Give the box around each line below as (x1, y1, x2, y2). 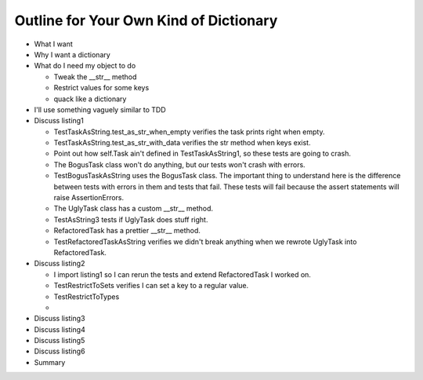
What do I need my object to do (34, 61, 136, 71)
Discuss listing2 (34, 259, 85, 269)
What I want (34, 39, 74, 49)
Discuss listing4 (34, 324, 85, 334)
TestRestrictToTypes (53, 291, 120, 301)
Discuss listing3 (34, 314, 85, 323)
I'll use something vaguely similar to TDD (34, 104, 166, 114)
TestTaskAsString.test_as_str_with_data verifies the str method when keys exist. (53, 138, 311, 148)
